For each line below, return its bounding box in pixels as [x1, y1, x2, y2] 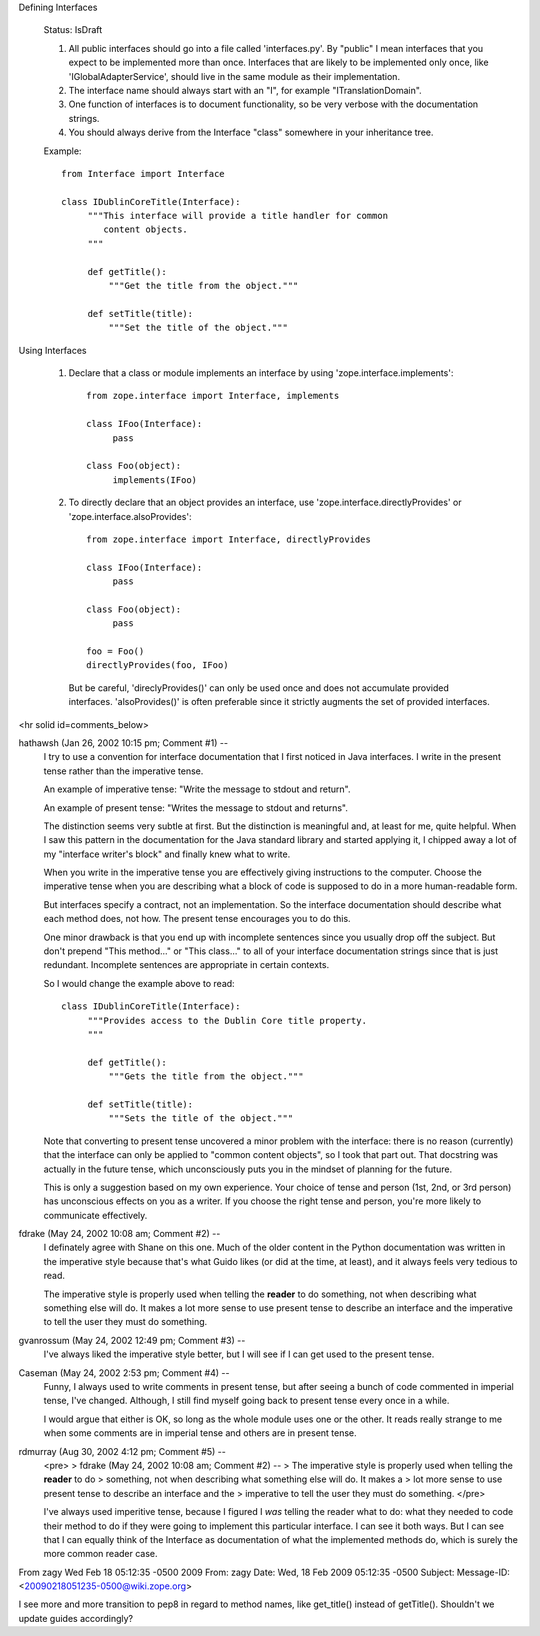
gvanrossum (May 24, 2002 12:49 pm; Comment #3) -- [18, 1334, 246, 1346]
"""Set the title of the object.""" [108, 322, 289, 334]
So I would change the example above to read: [43, 977, 235, 989]
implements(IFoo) [112, 474, 198, 485]
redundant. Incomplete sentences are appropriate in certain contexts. [43, 959, 330, 971]
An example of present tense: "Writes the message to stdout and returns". [43, 801, 349, 814]
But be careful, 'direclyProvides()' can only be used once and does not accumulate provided [68, 681, 449, 694]
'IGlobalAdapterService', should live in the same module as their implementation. [68, 70, 400, 82]
